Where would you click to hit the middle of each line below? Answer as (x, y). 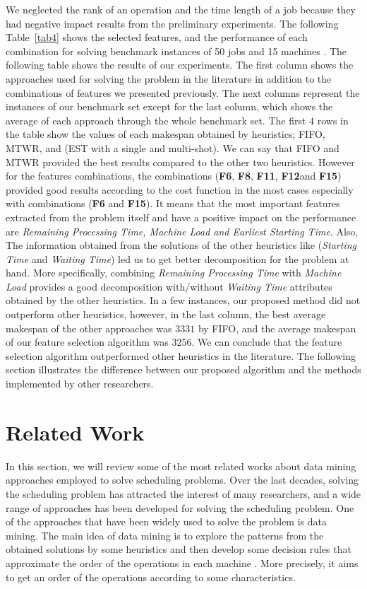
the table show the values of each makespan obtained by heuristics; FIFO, (166, 134)
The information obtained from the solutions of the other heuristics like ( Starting (181, 245)
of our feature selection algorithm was (87, 342)
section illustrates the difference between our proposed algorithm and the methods (183, 369)
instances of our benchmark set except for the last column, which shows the (169, 106)
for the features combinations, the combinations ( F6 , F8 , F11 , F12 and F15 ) (174, 176)
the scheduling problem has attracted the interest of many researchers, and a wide (183, 493)
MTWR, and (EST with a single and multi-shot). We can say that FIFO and (173, 147)
